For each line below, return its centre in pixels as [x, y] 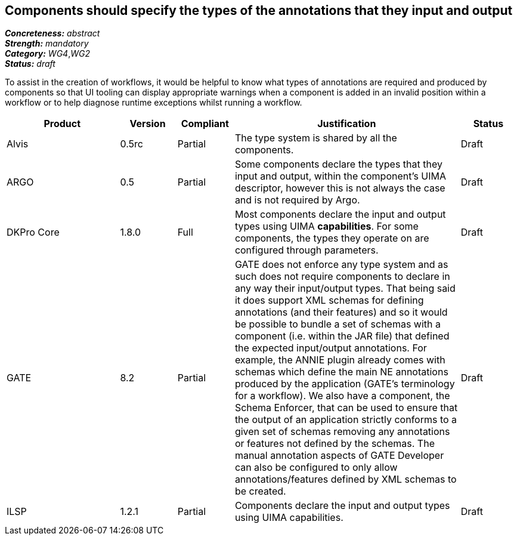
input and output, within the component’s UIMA [340, 176]
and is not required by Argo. [297, 200]
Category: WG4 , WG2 [47, 54]
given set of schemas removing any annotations [342, 432]
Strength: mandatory [47, 44]
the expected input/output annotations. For [331, 348]
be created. [260, 491]
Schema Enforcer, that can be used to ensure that [346, 408]
